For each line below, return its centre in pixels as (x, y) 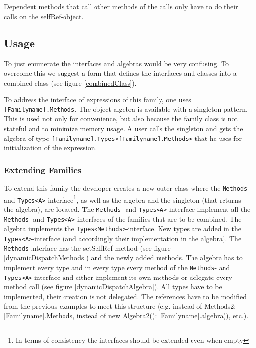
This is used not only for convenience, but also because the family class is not (121, 119)
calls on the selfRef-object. (44, 16)
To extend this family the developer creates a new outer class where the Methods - (127, 188)
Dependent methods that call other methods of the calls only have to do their (121, 6)
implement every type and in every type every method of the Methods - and (117, 267)
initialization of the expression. (50, 148)
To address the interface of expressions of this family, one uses (97, 99)
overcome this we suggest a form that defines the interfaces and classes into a (120, 73)
